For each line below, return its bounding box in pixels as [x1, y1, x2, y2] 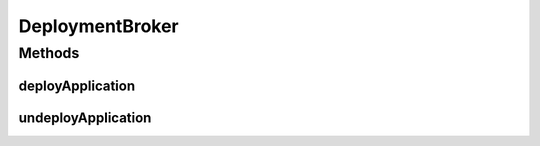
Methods [18, 44, 80, 62]
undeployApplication [18, 109, 152, 126]
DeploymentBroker [18, 15, 179, 37]
